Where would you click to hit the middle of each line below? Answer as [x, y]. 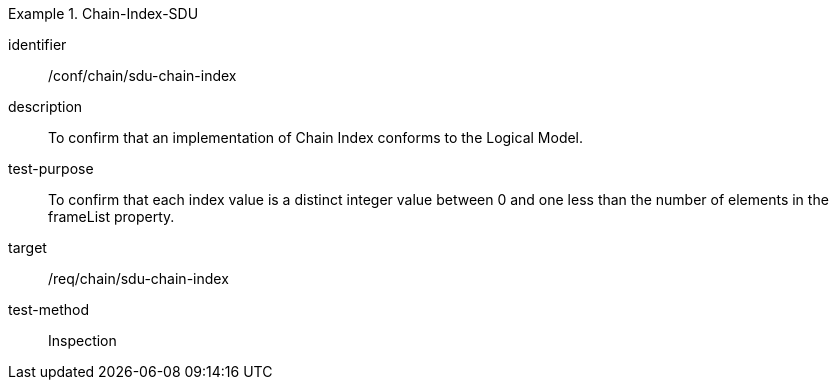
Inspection [82, 340]
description [45, 106]
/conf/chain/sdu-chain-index [142, 75]
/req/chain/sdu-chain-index [138, 278]
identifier [37, 44]
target [27, 247]
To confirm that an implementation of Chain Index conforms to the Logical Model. [316, 137]
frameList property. [111, 216]
